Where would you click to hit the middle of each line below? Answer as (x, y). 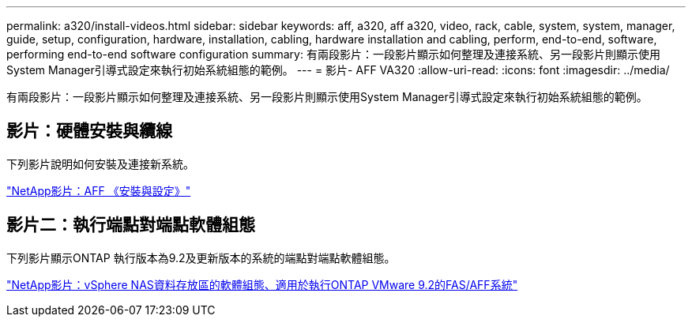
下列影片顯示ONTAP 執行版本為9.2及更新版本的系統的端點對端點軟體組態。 (201, 257)
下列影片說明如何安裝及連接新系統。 (100, 163)
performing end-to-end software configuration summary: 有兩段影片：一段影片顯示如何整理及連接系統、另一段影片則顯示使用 (333, 54)
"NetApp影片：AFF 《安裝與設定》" (99, 190)
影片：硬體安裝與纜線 (89, 131)
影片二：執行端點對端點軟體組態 (131, 225)
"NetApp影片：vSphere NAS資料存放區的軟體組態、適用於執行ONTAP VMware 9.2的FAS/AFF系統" (262, 284)
